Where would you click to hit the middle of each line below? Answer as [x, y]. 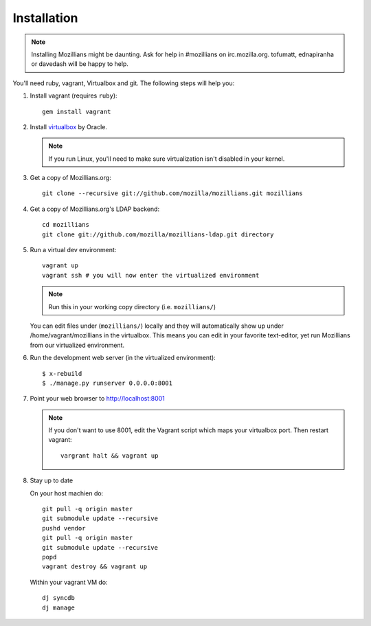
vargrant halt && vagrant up [110, 456]
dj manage [58, 607]
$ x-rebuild [62, 373]
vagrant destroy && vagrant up [95, 567]
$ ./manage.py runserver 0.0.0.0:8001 [108, 383]
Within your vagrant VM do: [69, 582]
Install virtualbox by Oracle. [69, 126]
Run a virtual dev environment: [73, 250]
